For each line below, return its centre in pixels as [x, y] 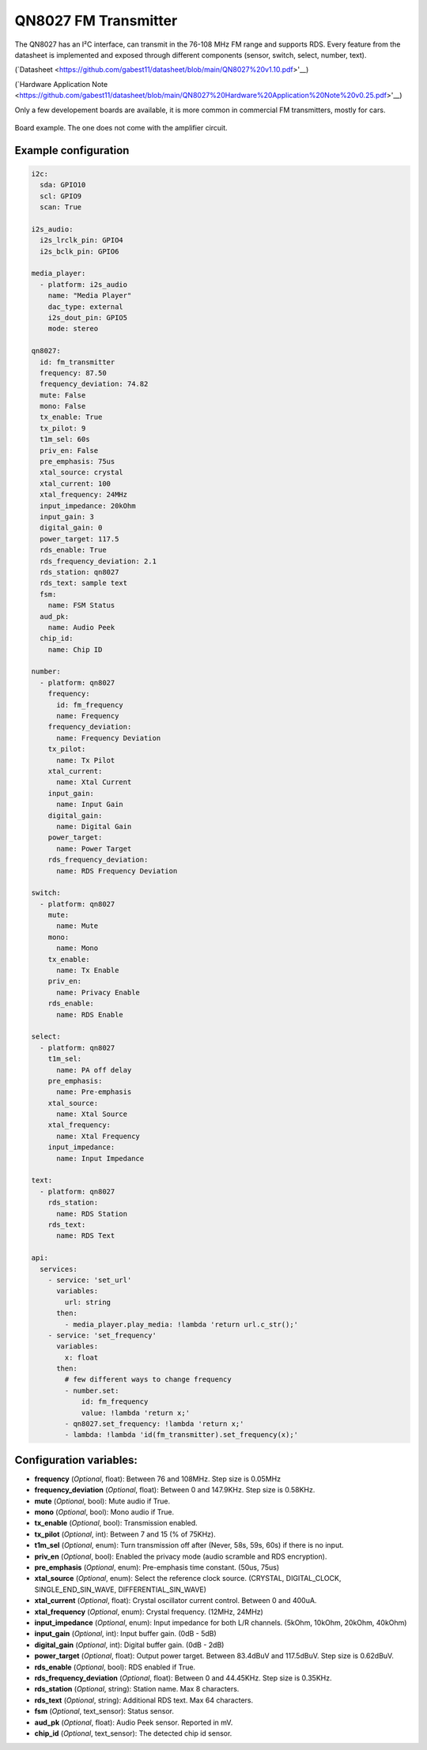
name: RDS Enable [90, 1015]
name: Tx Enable [88, 971]
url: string [87, 1302]
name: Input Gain [90, 805]
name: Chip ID [75, 649]
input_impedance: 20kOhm [88, 505]
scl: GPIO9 [61, 196]
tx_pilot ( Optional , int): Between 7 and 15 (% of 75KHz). [125, 1534]
